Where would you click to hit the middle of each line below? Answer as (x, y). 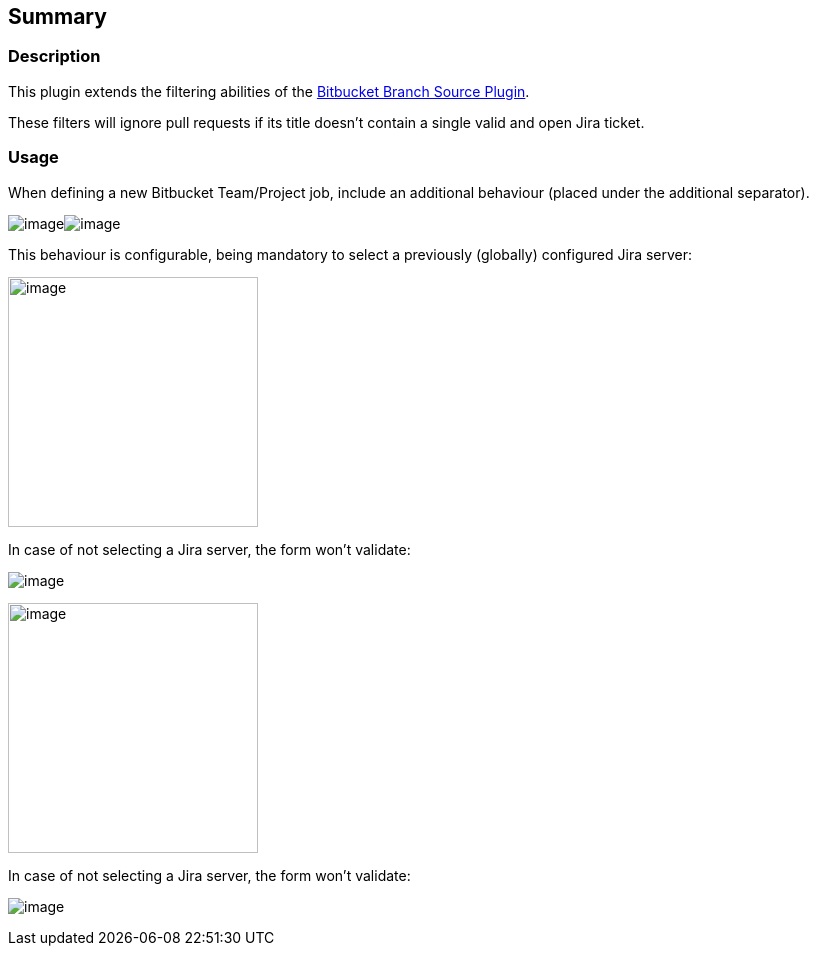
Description (54, 56)
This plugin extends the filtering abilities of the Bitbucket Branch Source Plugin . (269, 91)
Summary (57, 16)
